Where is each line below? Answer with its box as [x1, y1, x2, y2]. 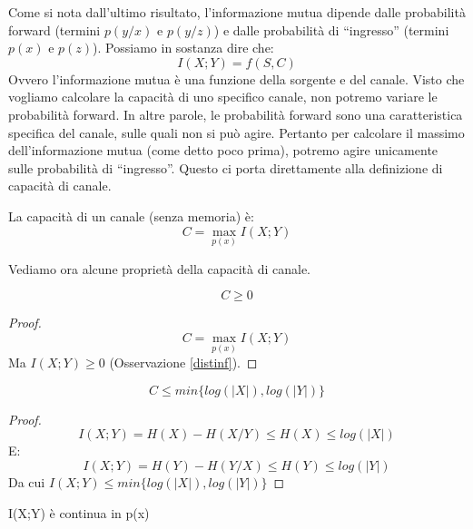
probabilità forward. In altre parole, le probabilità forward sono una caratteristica [8, 104, 463, 123]
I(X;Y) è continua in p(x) [8, 503, 150, 522]
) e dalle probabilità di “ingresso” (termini [213, 20, 449, 39]
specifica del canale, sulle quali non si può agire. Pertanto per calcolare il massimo [8, 122, 465, 142]
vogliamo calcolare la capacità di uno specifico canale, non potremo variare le [8, 87, 438, 106]
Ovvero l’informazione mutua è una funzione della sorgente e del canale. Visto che [8, 69, 465, 88]
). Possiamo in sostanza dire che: [93, 38, 274, 57]
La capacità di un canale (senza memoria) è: [8, 206, 254, 225]
